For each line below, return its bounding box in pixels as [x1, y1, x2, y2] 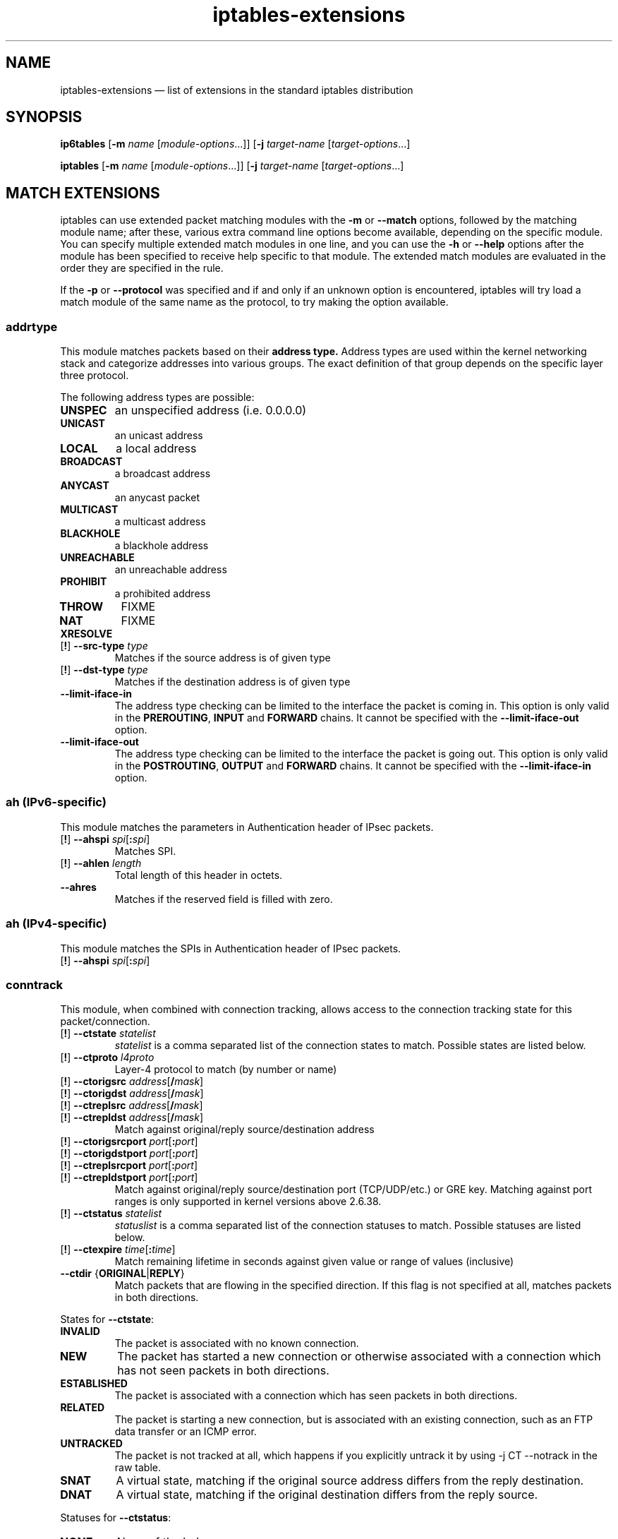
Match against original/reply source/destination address [114, 1123, 375, 1136]
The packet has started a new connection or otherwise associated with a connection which [117, 1349, 601, 1364]
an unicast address [114, 429, 203, 442]
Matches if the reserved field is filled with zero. [114, 892, 333, 905]
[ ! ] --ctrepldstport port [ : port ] [60, 1171, 198, 1184]
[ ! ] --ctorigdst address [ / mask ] [60, 1087, 204, 1100]
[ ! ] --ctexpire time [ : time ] [60, 1243, 176, 1256]
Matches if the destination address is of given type [114, 676, 351, 688]
